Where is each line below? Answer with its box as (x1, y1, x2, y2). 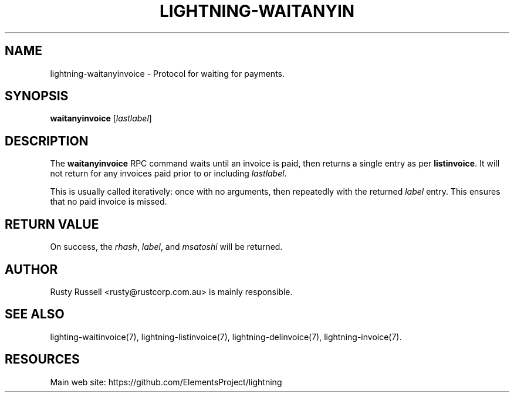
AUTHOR (5, 262, 58, 277)
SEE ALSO (5, 307, 65, 322)
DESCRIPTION (5, 133, 89, 148)
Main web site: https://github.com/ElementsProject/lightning (50, 376, 282, 387)
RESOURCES (5, 352, 80, 367)
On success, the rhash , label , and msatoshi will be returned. (50, 242, 283, 252)
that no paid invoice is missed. (50, 196, 167, 207)
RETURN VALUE (5, 216, 99, 232)
